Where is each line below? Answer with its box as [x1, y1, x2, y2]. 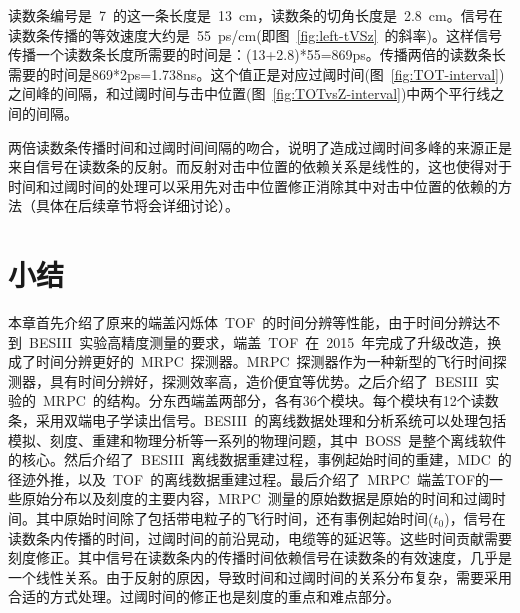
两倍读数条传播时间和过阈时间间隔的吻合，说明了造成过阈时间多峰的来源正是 [8, 136, 512, 157]
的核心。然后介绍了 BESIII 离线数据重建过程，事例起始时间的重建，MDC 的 [8, 449, 512, 470]
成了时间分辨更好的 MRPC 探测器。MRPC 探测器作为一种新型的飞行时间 [8, 351, 493, 372]
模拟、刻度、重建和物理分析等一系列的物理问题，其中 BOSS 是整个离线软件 [8, 429, 507, 450]
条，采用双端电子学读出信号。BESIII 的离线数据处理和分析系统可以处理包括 [8, 410, 507, 431]
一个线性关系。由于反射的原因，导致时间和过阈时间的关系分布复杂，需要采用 [8, 566, 512, 587]
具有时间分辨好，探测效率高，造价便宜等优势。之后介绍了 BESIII [49, 370, 479, 391]
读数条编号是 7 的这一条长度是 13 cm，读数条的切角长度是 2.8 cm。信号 [8, 5, 489, 25]
